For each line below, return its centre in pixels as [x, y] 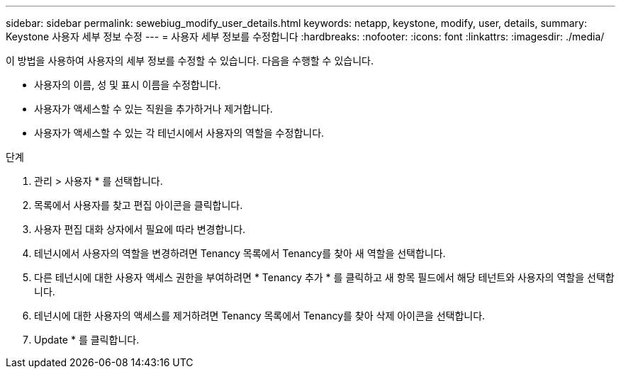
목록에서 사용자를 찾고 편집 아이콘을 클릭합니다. [139, 205]
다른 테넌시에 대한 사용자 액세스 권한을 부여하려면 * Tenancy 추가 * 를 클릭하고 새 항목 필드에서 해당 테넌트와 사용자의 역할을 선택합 [324, 277]
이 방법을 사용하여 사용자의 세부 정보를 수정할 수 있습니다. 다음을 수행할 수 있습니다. [190, 61]
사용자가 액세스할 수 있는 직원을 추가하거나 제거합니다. [153, 109]
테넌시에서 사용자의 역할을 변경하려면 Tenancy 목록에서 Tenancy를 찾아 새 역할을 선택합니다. [240, 253]
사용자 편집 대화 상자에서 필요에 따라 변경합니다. [140, 229]
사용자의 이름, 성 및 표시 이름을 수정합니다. [128, 85]
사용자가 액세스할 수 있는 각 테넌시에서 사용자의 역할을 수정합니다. [179, 133]
